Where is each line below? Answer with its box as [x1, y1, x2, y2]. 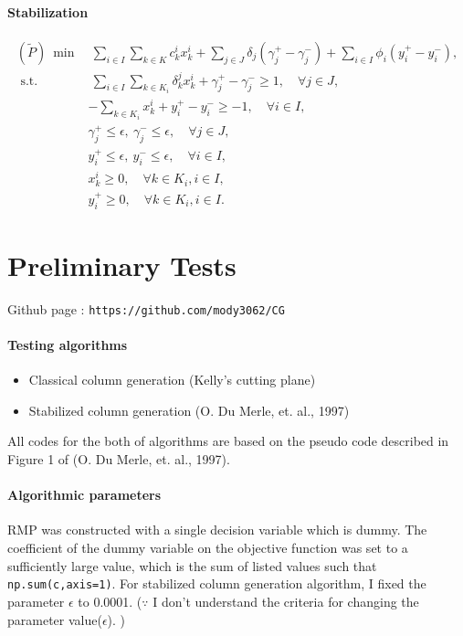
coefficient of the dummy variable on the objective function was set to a [7, 538, 408, 557]
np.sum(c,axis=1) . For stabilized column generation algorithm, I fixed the [7, 574, 426, 593]
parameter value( [7, 609, 102, 629]
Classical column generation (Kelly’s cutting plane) [28, 370, 316, 389]
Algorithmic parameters [7, 485, 162, 504]
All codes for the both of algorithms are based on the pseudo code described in [7, 431, 449, 450]
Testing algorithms [7, 335, 128, 355]
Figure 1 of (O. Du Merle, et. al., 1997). [7, 450, 230, 469]
